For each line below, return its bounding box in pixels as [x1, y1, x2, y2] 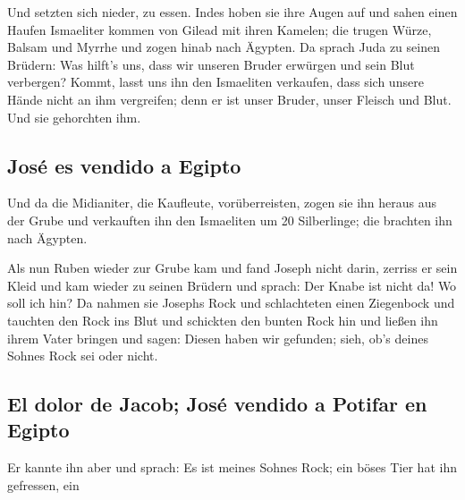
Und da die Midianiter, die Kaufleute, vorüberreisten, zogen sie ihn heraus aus [7, 193, 437, 212]
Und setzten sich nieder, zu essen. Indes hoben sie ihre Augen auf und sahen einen [7, 3, 458, 21]
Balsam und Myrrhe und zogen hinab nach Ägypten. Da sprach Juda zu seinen [7, 38, 440, 56]
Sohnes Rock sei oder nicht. [7, 346, 158, 365]
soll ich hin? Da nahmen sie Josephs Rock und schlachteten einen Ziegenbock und [7, 293, 455, 312]
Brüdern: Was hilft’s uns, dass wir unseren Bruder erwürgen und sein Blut [7, 55, 415, 73]
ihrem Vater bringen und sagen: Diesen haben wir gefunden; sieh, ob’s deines [7, 328, 428, 347]
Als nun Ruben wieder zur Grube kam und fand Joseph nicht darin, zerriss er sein [7, 258, 458, 277]
